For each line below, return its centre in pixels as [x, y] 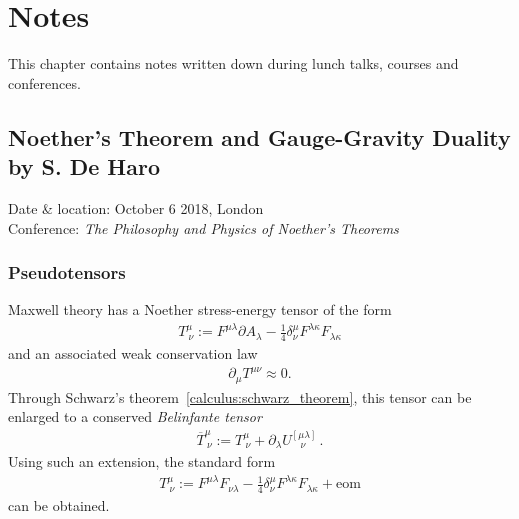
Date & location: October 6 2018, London [136, 207]
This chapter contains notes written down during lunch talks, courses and [233, 63]
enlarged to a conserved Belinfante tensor [135, 416]
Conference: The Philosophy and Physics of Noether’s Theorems [203, 227]
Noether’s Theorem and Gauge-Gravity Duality [259, 136]
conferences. [44, 82]
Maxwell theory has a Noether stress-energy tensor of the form [200, 309]
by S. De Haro [84, 166]
